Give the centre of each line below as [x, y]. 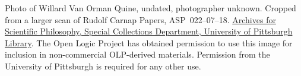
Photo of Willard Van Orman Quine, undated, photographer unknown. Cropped [150, 8]
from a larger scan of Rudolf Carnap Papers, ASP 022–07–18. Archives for [140, 19]
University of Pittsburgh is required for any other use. [103, 66]
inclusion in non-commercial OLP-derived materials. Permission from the [137, 54]
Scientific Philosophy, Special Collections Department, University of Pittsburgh [149, 31]
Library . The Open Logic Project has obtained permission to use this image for [149, 42]
